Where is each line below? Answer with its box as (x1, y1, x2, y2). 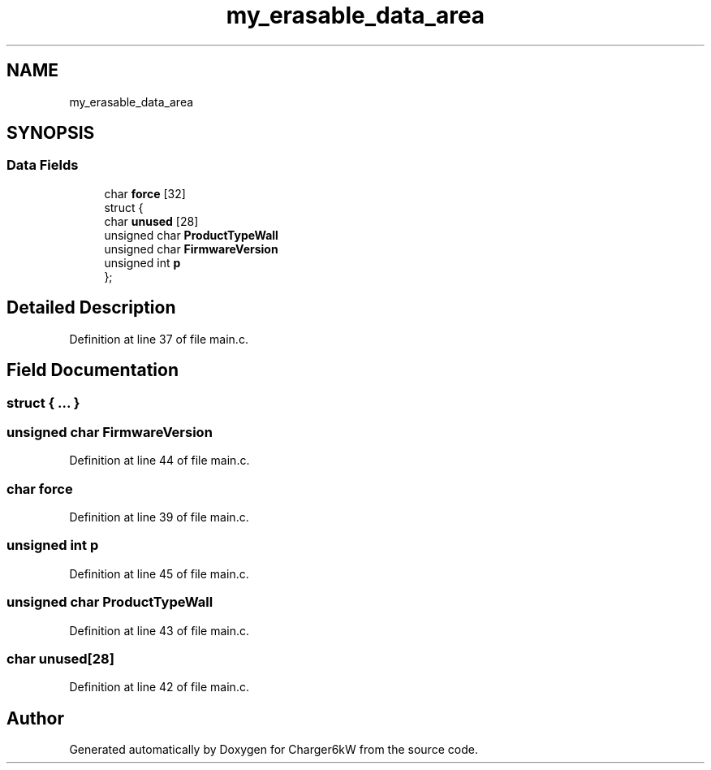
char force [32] (104, 186, 186, 201)
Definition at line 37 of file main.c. (69, 331, 248, 346)
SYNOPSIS (6, 123, 95, 144)
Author (6, 707, 64, 729)
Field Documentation (6, 360, 179, 381)
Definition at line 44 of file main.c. (69, 453, 250, 468)
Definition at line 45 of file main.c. (69, 566, 249, 581)
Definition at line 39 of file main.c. (69, 510, 249, 524)
